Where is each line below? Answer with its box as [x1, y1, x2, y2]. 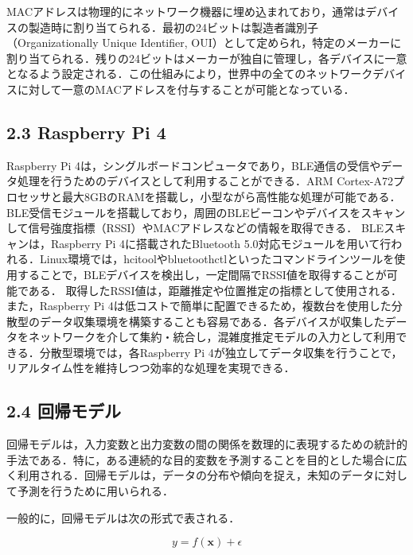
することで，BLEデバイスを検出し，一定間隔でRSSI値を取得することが [17, 266, 387, 282]
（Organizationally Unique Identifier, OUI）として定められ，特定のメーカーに [6, 34, 402, 51]
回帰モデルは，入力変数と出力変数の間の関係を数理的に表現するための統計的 [6, 436, 407, 452]
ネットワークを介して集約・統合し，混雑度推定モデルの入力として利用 [28, 328, 396, 345]
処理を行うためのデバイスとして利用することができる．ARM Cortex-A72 [17, 173, 393, 189]
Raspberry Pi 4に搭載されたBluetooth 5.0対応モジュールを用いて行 [50, 235, 392, 251]
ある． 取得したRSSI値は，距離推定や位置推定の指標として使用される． [28, 281, 403, 298]
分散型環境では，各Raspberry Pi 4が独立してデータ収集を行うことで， [39, 343, 403, 360]
